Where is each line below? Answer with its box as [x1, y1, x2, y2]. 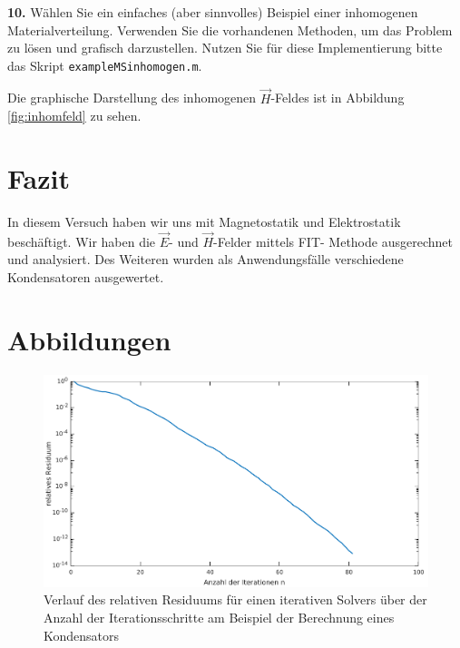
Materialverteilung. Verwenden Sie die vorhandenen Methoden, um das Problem [7, 20, 453, 39]
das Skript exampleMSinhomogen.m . [7, 55, 202, 74]
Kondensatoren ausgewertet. [7, 267, 164, 286]
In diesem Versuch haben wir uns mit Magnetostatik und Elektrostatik [7, 211, 401, 231]
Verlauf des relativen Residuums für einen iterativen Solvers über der [44, 590, 427, 609]
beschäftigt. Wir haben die [7, 231, 156, 250]
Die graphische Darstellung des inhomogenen [7, 88, 257, 107]
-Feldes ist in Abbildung [270, 88, 405, 107]
